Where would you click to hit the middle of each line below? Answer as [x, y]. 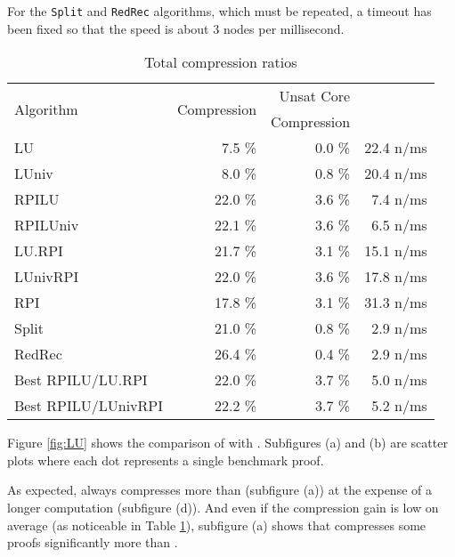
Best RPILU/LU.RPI [81, 380]
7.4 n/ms [399, 199]
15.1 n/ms [396, 251]
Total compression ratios [221, 62]
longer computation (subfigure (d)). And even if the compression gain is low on [223, 508]
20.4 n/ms [396, 174]
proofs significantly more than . [93, 542]
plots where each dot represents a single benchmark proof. [166, 460]
